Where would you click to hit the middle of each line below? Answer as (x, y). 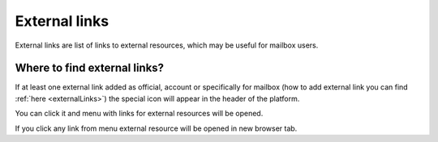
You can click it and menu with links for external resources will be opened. (139, 114)
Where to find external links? (90, 68)
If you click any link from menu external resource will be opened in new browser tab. (156, 128)
